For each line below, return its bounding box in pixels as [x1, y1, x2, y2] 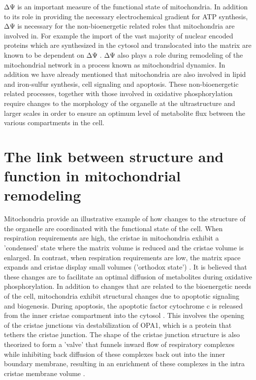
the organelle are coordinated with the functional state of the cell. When [4, 223, 223, 233]
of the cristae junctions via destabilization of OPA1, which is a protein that [4, 319, 232, 330]
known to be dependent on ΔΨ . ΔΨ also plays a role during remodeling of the [4, 49, 243, 60]
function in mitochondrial [4, 166, 181, 186]
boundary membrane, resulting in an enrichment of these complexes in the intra [4, 358, 245, 369]
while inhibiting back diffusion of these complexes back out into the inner [4, 348, 225, 359]
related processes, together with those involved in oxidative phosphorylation [4, 88, 233, 99]
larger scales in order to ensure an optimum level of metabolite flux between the [4, 107, 245, 118]
